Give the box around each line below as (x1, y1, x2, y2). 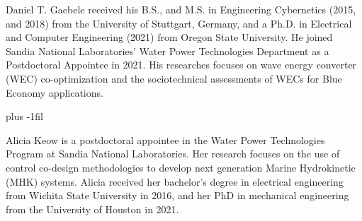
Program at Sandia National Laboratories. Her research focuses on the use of (6, 146, 340, 161)
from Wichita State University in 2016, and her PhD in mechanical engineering (6, 188, 349, 203)
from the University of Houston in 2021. (6, 201, 179, 216)
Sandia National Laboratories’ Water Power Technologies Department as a (6, 43, 329, 58)
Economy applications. (6, 85, 103, 100)
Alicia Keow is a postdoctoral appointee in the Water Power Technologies (6, 132, 325, 147)
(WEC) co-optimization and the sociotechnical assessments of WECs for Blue (6, 71, 342, 85)
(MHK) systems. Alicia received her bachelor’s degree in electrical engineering (6, 174, 344, 189)
